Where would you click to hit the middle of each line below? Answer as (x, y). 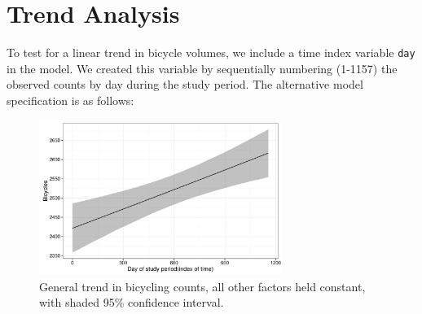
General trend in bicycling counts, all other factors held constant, (202, 286)
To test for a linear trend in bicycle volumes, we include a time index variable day (211, 52)
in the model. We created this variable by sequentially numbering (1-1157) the (202, 68)
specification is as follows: (70, 100)
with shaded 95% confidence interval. (132, 302)
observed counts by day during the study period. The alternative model (185, 84)
